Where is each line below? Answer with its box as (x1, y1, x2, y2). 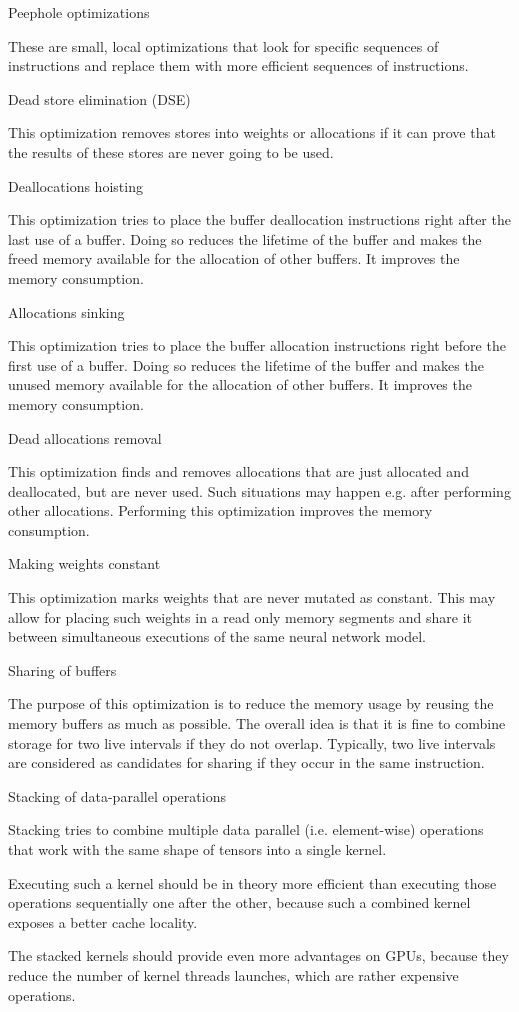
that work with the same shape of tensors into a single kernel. (8, 839, 387, 859)
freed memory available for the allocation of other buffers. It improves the (8, 248, 460, 269)
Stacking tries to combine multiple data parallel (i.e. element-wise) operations (8, 819, 484, 840)
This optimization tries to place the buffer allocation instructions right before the (8, 335, 506, 356)
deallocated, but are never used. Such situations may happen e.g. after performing (8, 480, 511, 501)
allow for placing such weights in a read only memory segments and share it (8, 606, 473, 627)
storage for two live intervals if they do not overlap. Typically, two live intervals (8, 732, 496, 753)
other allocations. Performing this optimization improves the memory (8, 500, 433, 521)
